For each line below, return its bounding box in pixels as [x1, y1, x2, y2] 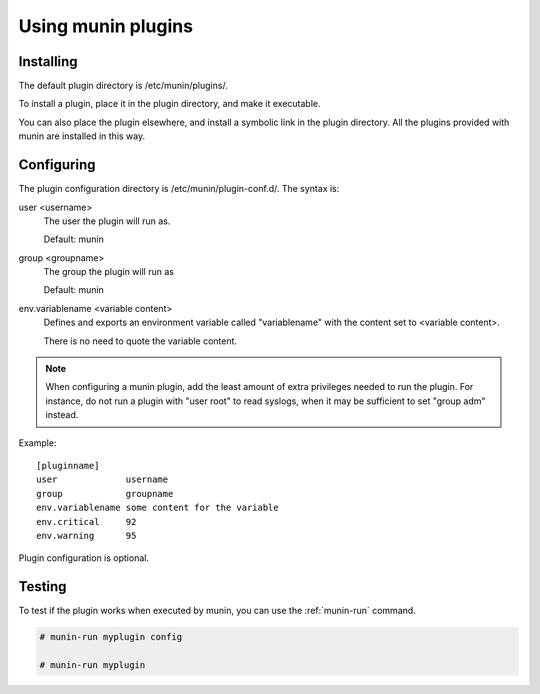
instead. [45, 409, 79, 421]
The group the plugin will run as [43, 266, 175, 278]
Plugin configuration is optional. [18, 552, 150, 564]
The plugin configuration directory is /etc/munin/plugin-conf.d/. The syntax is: [18, 183, 340, 195]
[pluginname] [36, 460, 100, 471]
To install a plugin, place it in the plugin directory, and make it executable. [18, 98, 321, 110]
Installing [18, 53, 79, 70]
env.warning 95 [36, 530, 137, 541]
